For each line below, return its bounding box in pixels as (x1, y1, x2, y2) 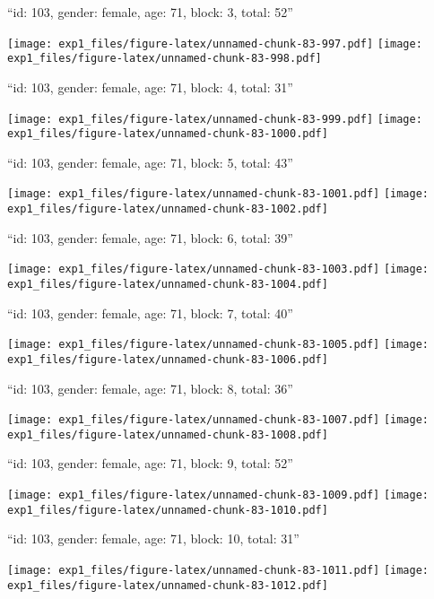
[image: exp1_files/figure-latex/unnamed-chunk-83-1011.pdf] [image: (7, 563, 430, 577)
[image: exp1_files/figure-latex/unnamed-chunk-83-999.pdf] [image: (7, 112, 422, 126)
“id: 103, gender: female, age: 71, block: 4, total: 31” (7, 77, 293, 96)
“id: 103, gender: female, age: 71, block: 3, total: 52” (7, 3, 293, 21)
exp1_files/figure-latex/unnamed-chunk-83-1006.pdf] (7, 352, 328, 366)
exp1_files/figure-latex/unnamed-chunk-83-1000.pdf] (7, 127, 328, 141)
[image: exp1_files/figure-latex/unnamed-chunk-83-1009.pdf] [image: (7, 489, 430, 502)
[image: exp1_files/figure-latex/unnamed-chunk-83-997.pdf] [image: (7, 37, 422, 50)
